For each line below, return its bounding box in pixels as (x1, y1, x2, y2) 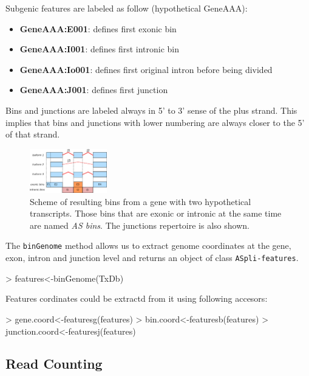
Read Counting (5, 354, 103, 373)
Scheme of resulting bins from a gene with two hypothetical (30, 195, 251, 207)
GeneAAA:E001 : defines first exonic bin (19, 22, 177, 35)
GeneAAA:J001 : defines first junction (19, 83, 168, 96)
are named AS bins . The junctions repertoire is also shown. (30, 218, 250, 231)
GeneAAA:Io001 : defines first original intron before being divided (19, 63, 273, 75)
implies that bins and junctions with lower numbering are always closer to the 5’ (5, 116, 305, 128)
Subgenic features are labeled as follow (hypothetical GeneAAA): (5, 2, 248, 14)
